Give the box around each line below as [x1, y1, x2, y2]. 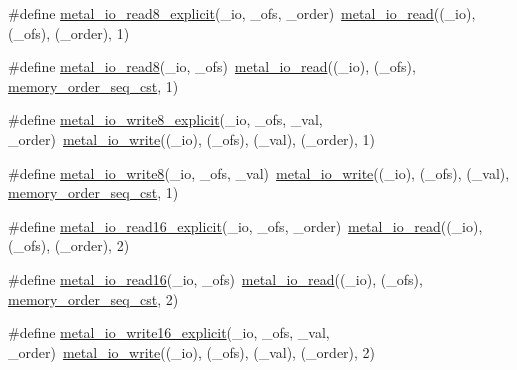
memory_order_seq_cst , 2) [8, 288, 179, 309]
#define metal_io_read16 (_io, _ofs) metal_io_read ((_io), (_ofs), [8, 268, 423, 289]
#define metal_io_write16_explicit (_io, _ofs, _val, [8, 322, 330, 343]
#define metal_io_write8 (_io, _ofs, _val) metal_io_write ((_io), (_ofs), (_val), [8, 162, 510, 183]
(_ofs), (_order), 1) [8, 22, 130, 43]
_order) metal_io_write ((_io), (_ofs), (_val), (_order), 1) [8, 128, 376, 149]
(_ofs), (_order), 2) [8, 235, 130, 256]
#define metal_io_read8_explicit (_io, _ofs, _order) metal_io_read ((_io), [8, 3, 476, 23]
